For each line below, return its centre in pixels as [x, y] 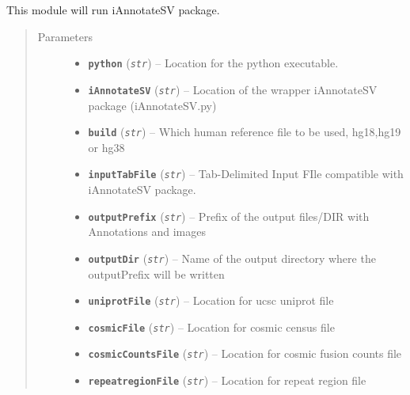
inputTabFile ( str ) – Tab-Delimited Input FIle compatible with [246, 174]
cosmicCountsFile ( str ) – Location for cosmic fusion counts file [245, 353]
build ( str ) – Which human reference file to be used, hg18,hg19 [245, 132]
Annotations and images [147, 232]
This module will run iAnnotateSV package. [113, 9]
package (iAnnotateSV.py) [152, 105]
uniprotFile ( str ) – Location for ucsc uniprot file [211, 300]
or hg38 [106, 147]
